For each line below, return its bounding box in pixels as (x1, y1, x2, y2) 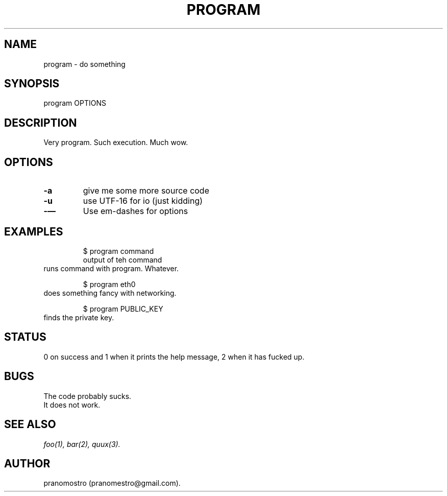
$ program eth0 (83, 279, 136, 289)
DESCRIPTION (4, 116, 77, 129)
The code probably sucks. (43, 391, 132, 400)
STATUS (4, 330, 46, 344)
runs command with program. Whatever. (43, 264, 179, 273)
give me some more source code (83, 185, 209, 196)
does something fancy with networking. (43, 288, 177, 297)
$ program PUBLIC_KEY (83, 304, 163, 313)
